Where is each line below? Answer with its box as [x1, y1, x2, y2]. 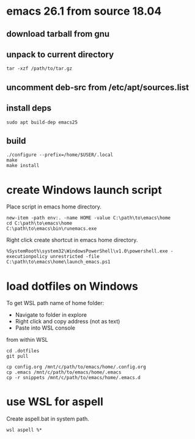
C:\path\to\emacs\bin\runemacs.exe [6, 226, 97, 232]
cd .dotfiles [6, 348, 40, 354]
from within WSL [6, 336, 48, 344]
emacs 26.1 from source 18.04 [6, 4, 162, 18]
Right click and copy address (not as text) [15, 318, 120, 325]
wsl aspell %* [6, 427, 43, 433]
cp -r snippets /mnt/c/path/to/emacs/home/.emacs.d [6, 375, 141, 381]
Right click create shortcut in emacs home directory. [6, 237, 138, 244]
